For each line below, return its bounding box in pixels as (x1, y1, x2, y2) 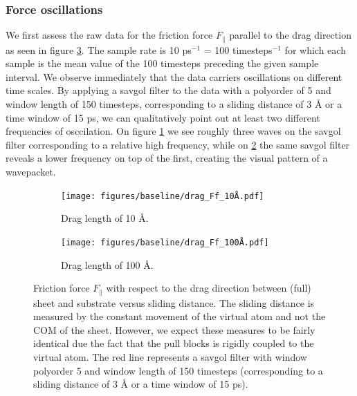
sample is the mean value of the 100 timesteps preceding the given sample (6, 56, 319, 70)
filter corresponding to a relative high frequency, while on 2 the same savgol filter (6, 137, 350, 151)
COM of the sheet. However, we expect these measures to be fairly (33, 322, 315, 337)
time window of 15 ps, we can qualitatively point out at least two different (6, 110, 320, 124)
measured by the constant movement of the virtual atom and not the (33, 309, 326, 323)
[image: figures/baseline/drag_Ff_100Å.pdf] (61, 237, 269, 247)
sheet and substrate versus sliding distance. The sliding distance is (33, 295, 315, 310)
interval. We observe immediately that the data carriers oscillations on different (6, 69, 342, 84)
